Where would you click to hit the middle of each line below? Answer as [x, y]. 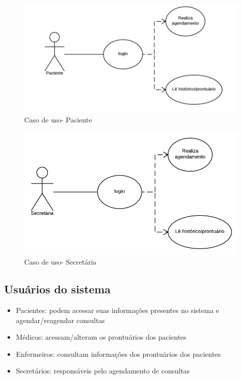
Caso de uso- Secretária [60, 262]
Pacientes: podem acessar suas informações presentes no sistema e [117, 310]
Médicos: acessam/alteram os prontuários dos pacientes [101, 337]
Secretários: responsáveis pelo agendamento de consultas [103, 371]
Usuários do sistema [57, 289]
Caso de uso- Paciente [58, 119]
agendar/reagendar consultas [60, 320]
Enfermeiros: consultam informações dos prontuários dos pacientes [118, 354]
